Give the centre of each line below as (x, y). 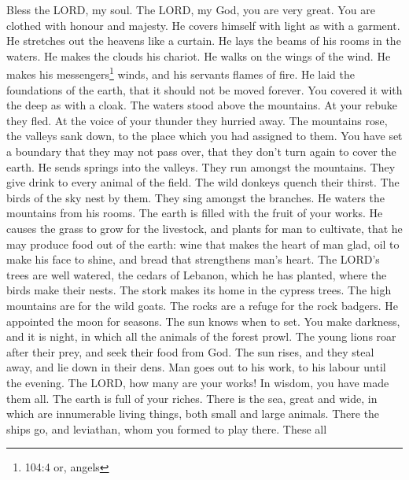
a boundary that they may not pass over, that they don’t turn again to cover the (201, 151)
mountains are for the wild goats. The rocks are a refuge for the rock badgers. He (202, 305)
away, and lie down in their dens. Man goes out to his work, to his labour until (196, 367)
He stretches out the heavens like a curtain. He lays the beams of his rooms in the (204, 41)
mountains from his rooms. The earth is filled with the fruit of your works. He (195, 213)
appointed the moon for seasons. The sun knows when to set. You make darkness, (203, 321)
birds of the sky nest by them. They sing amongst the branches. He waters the (195, 197)
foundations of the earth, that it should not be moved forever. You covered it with (204, 89)
